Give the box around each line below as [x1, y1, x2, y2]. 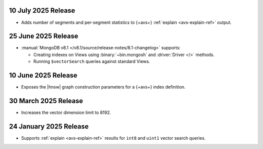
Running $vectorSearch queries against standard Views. [33, 58, 150, 64]
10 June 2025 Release [9, 71, 77, 80]
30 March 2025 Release [9, 96, 83, 105]
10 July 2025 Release [9, 6, 75, 15]
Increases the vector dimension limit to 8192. [21, 110, 112, 115]
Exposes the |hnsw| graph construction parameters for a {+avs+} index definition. [21, 84, 186, 90]
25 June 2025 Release [9, 32, 78, 40]
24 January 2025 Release [9, 122, 89, 130]
